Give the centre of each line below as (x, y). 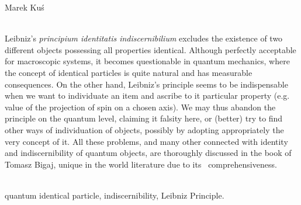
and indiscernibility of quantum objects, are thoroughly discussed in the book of (148, 153)
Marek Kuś (25, 7)
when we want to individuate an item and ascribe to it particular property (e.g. (147, 95)
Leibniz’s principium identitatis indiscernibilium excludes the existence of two (144, 38)
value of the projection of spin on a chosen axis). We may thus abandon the (140, 107)
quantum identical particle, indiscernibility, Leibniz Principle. (115, 195)
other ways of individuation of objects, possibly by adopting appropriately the (144, 129)
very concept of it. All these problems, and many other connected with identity (146, 141)
